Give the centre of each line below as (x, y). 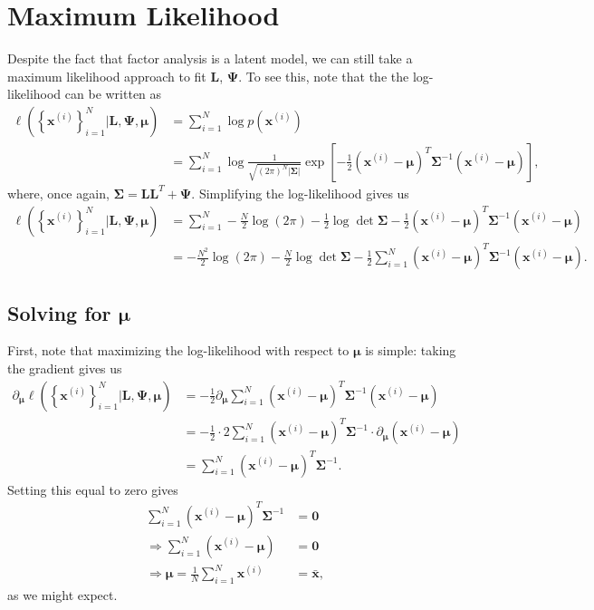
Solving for (59, 312)
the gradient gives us (65, 368)
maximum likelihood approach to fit (107, 76)
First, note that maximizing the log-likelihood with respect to (178, 350)
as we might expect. (62, 595)
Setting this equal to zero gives (93, 489)
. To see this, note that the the (324, 76)
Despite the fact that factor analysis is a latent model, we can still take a (210, 58)
